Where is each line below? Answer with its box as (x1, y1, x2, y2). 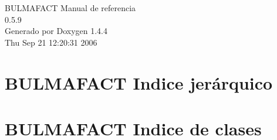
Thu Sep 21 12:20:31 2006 (5, 36, 97, 48)
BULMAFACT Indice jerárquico (5, 70, 273, 94)
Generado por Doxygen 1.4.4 (5, 25, 107, 37)
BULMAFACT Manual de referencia (5, 2, 136, 13)
